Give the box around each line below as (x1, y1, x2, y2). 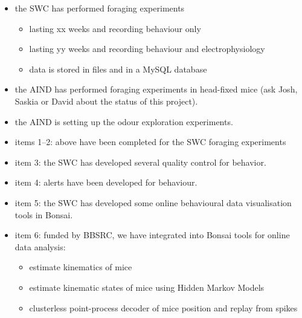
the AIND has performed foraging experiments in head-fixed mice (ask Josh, (14, 83, 298, 96)
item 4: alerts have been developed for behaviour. (14, 176, 198, 189)
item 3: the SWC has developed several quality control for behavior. (14, 155, 266, 168)
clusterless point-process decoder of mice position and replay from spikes (29, 301, 298, 314)
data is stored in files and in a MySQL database (29, 62, 207, 75)
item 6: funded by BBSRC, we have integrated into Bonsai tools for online (14, 229, 290, 241)
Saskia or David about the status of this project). (14, 94, 198, 107)
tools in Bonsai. (14, 208, 73, 221)
